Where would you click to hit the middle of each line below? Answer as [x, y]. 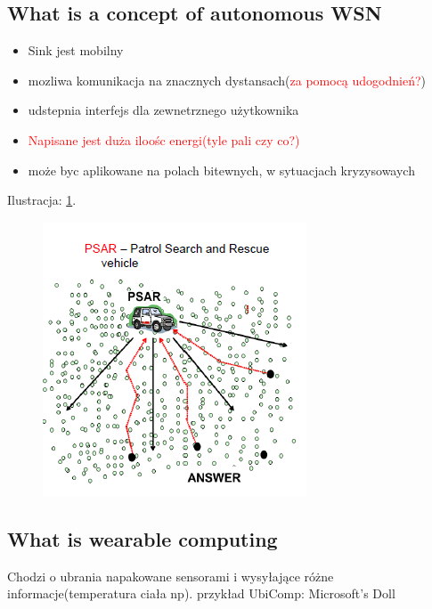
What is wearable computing [143, 538]
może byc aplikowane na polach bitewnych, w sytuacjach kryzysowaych [221, 170]
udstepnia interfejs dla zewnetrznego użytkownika [163, 110]
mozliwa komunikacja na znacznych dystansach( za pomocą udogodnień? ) [227, 80]
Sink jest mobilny [76, 50]
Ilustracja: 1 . [42, 200]
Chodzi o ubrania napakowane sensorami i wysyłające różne [171, 576]
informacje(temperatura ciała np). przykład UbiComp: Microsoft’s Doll [201, 593]
